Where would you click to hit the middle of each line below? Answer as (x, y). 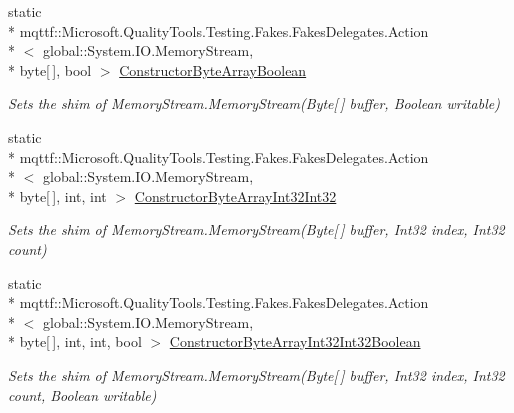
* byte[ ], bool (50, 69)
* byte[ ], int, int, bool (75, 341)
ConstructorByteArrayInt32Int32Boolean (295, 341)
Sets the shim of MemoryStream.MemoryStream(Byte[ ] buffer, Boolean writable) (254, 103)
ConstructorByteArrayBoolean (213, 69)
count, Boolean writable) (82, 394)
